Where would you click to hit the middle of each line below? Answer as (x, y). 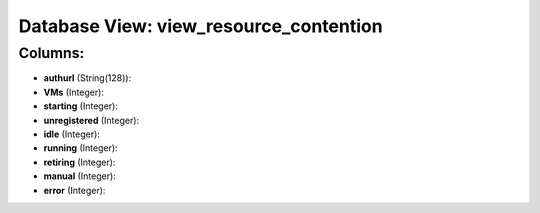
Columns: (51, 53)
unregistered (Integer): (91, 120)
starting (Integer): (81, 106)
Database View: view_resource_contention (201, 26)
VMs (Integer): (74, 92)
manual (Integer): (80, 176)
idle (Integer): (71, 134)
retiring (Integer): (79, 162)
